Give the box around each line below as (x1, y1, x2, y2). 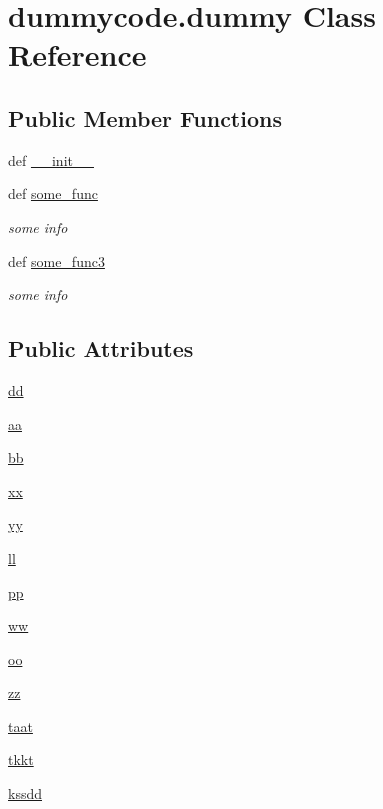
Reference (8, 34, 147, 75)
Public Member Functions (8, 102, 282, 133)
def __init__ (8, 149, 94, 170)
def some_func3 (8, 250, 105, 271)
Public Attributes (8, 333, 194, 364)
